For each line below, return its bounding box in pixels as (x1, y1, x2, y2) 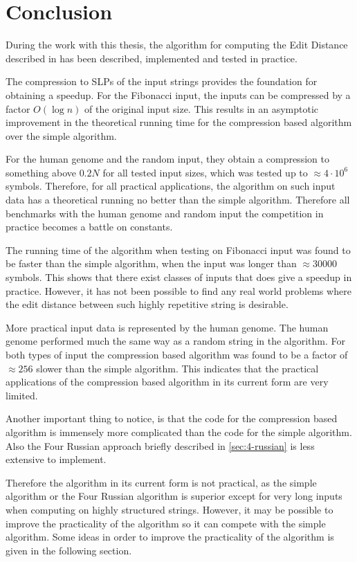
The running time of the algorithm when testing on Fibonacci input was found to (6, 242, 351, 257)
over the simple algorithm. (6, 128, 117, 143)
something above (6, 165, 76, 179)
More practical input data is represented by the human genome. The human (6, 320, 329, 334)
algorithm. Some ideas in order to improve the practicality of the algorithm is (6, 529, 334, 544)
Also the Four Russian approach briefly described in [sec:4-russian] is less (6, 438, 315, 453)
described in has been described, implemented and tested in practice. (6, 51, 297, 65)
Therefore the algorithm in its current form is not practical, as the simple (6, 475, 317, 489)
